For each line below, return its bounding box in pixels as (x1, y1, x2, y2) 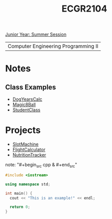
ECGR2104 (61, 3, 107, 15)
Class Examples (5, 83, 56, 91)
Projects (5, 124, 41, 136)
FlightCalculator (12, 147, 46, 153)
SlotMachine (12, 141, 39, 148)
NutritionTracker (12, 152, 46, 158)
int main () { (5, 191, 33, 196)
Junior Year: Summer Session (5, 31, 67, 38)
